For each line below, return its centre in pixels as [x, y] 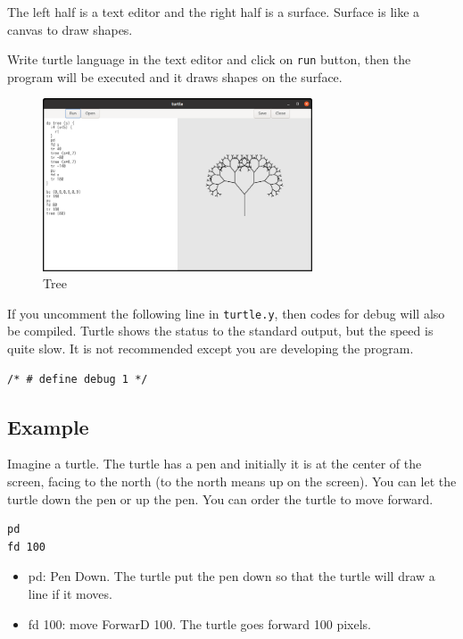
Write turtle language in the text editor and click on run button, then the [209, 59]
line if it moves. [70, 593]
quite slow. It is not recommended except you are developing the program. [211, 348]
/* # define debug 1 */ [78, 379]
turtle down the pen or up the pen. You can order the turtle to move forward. [220, 498]
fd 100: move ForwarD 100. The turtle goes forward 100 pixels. [199, 623]
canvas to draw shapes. [70, 29]
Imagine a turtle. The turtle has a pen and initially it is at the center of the [215, 464]
